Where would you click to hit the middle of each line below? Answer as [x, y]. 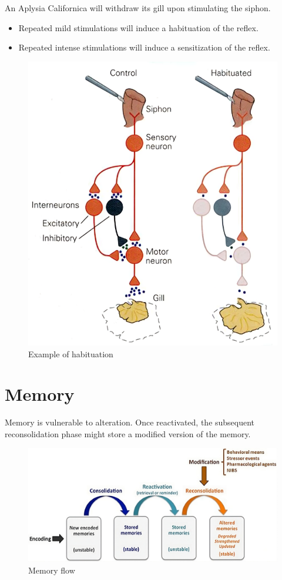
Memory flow [52, 570]
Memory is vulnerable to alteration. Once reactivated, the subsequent [130, 422]
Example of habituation [71, 353]
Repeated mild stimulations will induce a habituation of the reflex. [138, 27]
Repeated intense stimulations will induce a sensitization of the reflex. [144, 47]
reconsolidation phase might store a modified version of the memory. [128, 433]
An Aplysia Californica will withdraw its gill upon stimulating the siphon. [138, 8]
